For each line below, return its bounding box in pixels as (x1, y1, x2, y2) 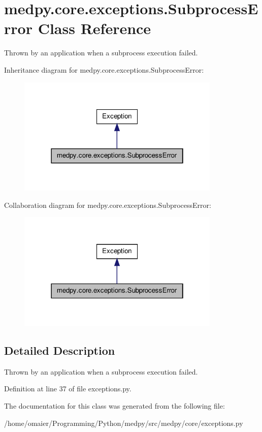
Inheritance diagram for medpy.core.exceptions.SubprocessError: (4, 64, 204, 75)
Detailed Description (4, 343, 115, 358)
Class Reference (38, 18, 151, 39)
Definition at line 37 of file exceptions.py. (4, 383, 132, 394)
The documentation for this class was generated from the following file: (4, 400, 225, 411)
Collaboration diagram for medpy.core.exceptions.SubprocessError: (4, 199, 211, 210)
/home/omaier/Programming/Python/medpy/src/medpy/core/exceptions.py (4, 417, 243, 428)
